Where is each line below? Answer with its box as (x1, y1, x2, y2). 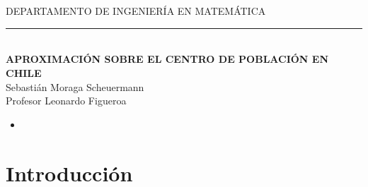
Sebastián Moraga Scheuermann (6, 79, 144, 94)
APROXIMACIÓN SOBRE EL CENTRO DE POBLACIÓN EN (6, 52, 329, 66)
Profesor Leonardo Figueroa (6, 93, 127, 108)
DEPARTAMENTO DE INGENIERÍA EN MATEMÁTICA (6, 4, 266, 18)
